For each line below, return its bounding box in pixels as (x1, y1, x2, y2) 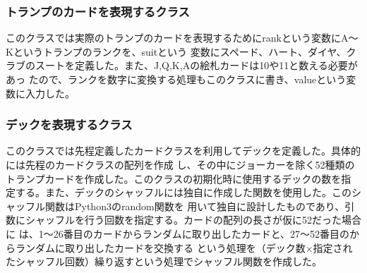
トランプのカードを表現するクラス (6, 2, 190, 20)
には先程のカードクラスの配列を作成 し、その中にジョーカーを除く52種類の (6, 157, 355, 171)
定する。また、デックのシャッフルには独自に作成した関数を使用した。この (6, 185, 351, 200)
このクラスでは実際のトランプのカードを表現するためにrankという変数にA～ (6, 30, 359, 45)
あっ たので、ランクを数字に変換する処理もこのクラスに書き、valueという (6, 72, 347, 86)
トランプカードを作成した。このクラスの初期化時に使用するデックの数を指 (6, 171, 351, 186)
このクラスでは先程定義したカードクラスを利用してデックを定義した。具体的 (6, 143, 361, 158)
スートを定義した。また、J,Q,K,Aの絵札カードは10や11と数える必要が (35, 58, 358, 73)
